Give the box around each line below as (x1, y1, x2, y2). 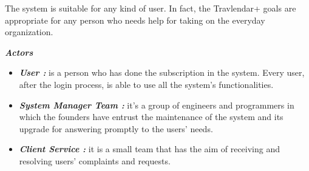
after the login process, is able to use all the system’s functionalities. (19, 78, 274, 90)
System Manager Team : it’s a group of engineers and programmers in (19, 98, 294, 111)
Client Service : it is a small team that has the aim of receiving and (19, 142, 280, 155)
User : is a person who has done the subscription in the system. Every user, (19, 66, 305, 79)
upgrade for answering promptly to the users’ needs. (19, 122, 213, 135)
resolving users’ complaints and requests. (19, 154, 171, 167)
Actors (5, 45, 33, 58)
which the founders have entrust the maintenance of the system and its (19, 110, 284, 123)
